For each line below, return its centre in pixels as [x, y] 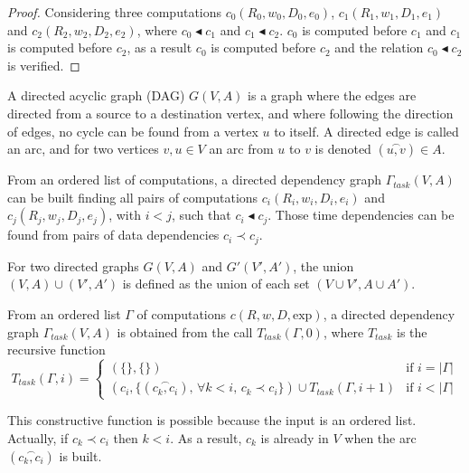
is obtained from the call [185, 331]
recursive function [56, 350]
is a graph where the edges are [332, 95]
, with [125, 215]
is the [412, 331]
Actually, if [38, 437]
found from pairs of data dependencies [113, 235]
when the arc [380, 437]
